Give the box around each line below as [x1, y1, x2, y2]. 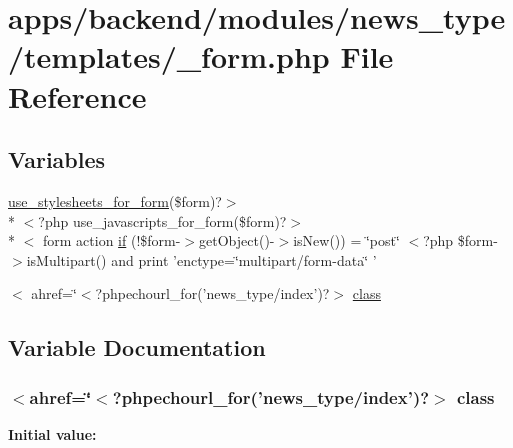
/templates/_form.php [8, 36, 330, 77]
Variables [8, 144, 106, 175]
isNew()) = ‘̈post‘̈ [293, 230, 400, 251]
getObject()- [199, 230, 275, 251]
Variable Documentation [8, 332, 266, 363]
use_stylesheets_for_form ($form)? [8, 190, 222, 211]
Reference [8, 75, 147, 116]
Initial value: [8, 423, 97, 444]
